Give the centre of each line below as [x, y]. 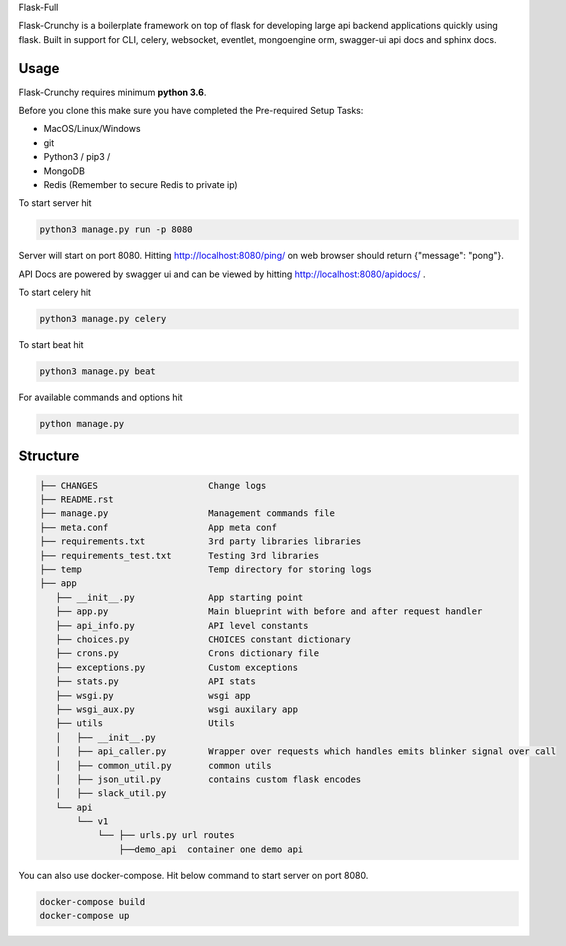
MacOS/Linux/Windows [92, 129]
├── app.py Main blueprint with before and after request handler [269, 611]
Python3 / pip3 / [77, 157]
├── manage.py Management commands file [187, 513]
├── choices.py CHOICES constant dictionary [203, 639]
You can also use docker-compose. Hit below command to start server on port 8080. [193, 875]
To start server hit [55, 203]
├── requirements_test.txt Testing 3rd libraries [179, 555]
